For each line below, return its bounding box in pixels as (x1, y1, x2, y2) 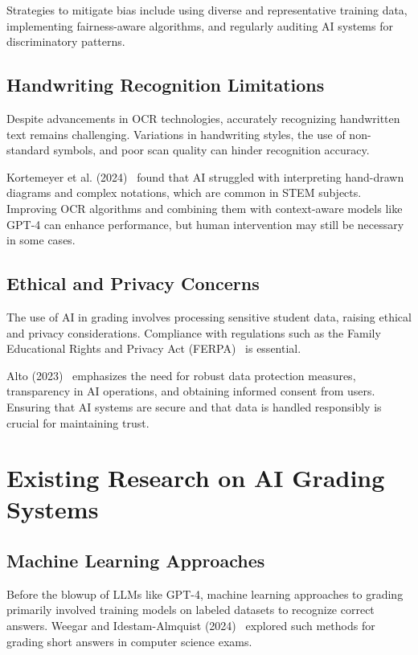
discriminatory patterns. (6, 33, 125, 50)
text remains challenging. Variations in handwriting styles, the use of (6, 125, 346, 142)
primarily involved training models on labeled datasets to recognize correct (6, 601, 375, 618)
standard (6, 141, 50, 158)
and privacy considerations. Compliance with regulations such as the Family (6, 324, 381, 341)
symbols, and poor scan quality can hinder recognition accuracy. (53, 141, 370, 158)
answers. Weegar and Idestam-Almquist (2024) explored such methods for (6, 617, 375, 634)
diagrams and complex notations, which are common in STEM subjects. (6, 184, 362, 201)
